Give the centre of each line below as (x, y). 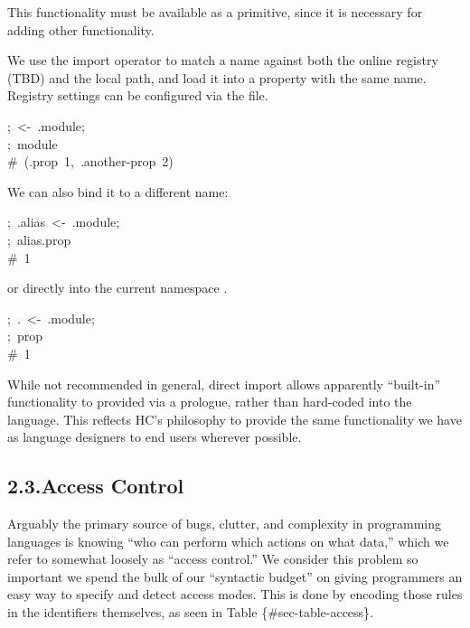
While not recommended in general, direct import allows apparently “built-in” (224, 384)
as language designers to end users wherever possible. (155, 437)
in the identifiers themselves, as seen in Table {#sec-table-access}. (191, 612)
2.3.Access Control (96, 486)
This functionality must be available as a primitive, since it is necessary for (215, 12)
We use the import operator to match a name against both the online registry (223, 60)
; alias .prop (39, 239)
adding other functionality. (81, 29)
